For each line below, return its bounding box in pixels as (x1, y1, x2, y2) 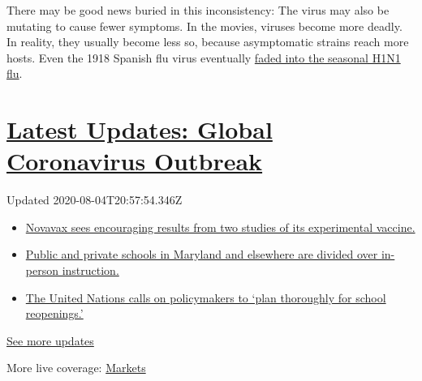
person (25, 262, 58, 279)
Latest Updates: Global (6, 113, 273, 146)
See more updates (6, 332, 94, 349)
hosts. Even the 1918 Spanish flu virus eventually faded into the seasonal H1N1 (6, 49, 401, 66)
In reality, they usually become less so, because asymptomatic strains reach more (6, 33, 409, 50)
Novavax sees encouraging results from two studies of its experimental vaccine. (25, 218, 416, 235)
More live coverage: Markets (6, 359, 146, 376)
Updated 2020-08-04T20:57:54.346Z (6, 191, 183, 208)
